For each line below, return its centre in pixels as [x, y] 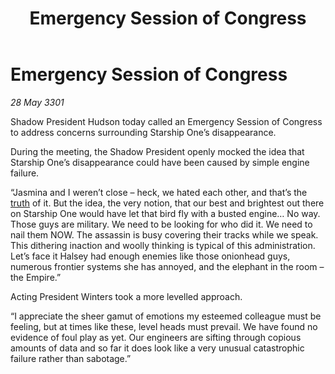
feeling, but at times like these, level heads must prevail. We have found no [164, 326]
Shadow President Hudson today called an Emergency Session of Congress [166, 121]
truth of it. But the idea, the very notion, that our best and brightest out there [167, 203]
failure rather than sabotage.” [71, 358]
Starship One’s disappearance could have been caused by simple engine [160, 162]
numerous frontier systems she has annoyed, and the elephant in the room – [167, 266]
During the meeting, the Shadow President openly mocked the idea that [157, 151]
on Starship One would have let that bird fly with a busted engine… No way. [165, 213]
